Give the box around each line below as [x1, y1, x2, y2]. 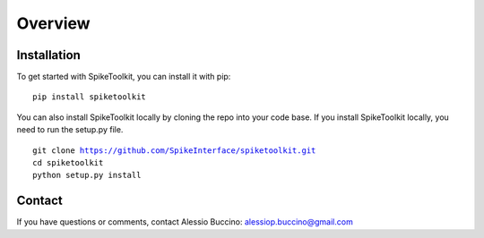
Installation [16, 47, 81, 63]
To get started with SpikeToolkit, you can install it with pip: [16, 72, 231, 82]
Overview [16, 13, 91, 33]
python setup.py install [32, 170, 142, 181]
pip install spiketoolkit [32, 92, 147, 102]
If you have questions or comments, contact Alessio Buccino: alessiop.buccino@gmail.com [16, 217, 353, 227]
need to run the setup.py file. [16, 124, 124, 135]
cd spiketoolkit [32, 157, 104, 168]
